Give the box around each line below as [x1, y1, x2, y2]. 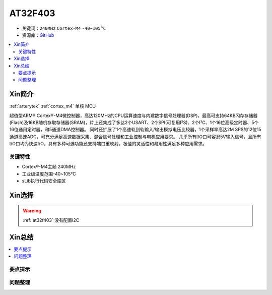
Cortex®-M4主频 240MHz [22, 164, 76, 170]
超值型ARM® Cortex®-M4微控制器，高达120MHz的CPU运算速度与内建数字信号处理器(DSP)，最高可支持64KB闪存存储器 [9, 112, 258, 119]
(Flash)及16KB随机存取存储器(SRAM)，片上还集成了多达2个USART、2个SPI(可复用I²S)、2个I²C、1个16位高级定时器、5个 [9, 119, 259, 126]
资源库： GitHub [22, 32, 54, 38]
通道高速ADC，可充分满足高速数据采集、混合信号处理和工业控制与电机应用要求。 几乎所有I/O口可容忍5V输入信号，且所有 [9, 134, 261, 140]
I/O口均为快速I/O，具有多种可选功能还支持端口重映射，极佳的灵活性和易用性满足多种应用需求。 [9, 141, 208, 147]
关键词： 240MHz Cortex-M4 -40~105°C [22, 25, 106, 31]
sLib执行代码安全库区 [22, 178, 66, 184]
